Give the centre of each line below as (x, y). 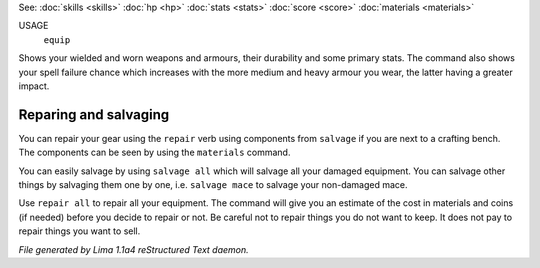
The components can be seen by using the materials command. (154, 152)
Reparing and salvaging (94, 114)
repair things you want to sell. (79, 231)
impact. (34, 86)
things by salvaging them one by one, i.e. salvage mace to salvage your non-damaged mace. (213, 185)
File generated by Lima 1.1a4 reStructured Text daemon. (133, 249)
